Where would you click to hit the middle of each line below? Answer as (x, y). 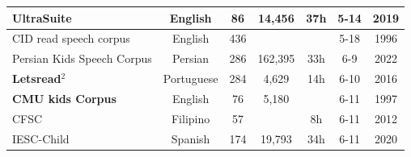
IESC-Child (41, 138)
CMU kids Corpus (64, 98)
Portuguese (191, 78)
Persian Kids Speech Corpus (82, 58)
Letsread (37, 78)
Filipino (191, 118)
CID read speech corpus (71, 38)
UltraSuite (42, 17)
